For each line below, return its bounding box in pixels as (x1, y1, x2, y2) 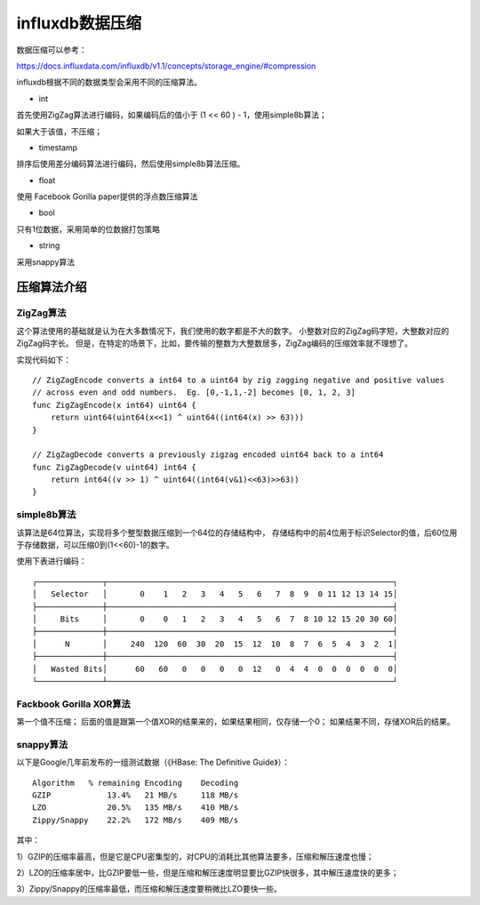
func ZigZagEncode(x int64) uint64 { (32, 400, 197, 410)
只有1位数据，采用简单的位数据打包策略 (16, 223, 160, 235)
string (38, 240, 60, 251)
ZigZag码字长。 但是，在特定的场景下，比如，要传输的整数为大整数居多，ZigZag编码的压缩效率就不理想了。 (16, 338, 413, 348)
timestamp (38, 142, 78, 153)
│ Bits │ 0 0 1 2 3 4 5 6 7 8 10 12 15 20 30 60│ (32, 613, 398, 624)
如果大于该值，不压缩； (16, 125, 102, 137)
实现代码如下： (16, 354, 71, 364)
